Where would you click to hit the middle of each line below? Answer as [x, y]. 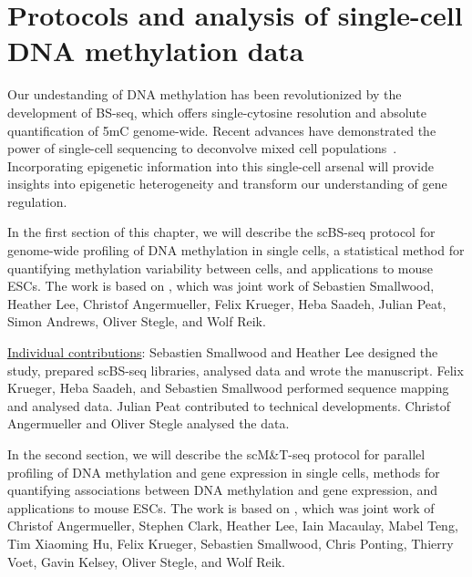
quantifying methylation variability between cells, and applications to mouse [220, 268]
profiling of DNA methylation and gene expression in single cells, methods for [224, 472]
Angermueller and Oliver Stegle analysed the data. [149, 423]
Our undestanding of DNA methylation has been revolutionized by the [205, 94]
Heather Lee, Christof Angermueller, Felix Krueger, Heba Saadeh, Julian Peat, [227, 303]
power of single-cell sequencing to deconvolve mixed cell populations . [202, 148]
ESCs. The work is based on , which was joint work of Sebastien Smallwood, [221, 286]
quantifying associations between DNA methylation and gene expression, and [222, 490]
